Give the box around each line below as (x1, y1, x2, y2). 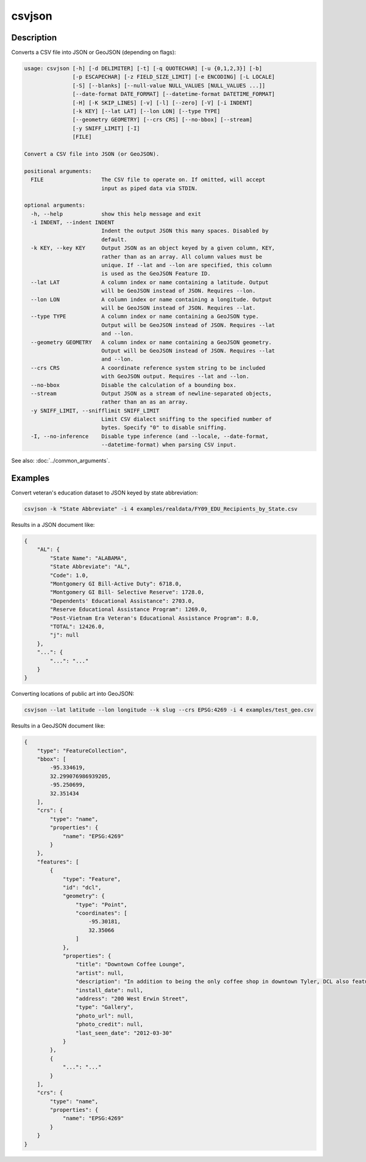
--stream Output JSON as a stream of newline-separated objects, (30, 390, 272, 397)
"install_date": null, (75, 987, 143, 993)
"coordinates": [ (75, 910, 127, 917)
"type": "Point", (75, 901, 127, 908)
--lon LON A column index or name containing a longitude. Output (30, 296, 272, 303)
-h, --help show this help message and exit (30, 210, 201, 217)
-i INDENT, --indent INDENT (30, 219, 115, 226)
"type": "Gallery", (75, 1004, 134, 1011)
